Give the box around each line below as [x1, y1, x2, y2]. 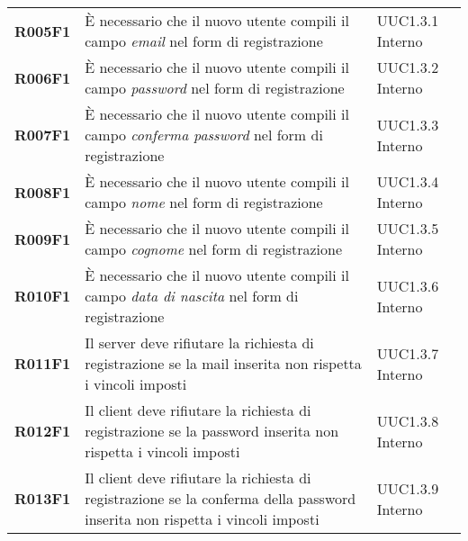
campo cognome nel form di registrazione [85, 239, 342, 259]
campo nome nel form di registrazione [85, 192, 323, 212]
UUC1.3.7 [376, 342, 439, 364]
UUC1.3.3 [376, 113, 439, 135]
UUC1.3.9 [376, 477, 439, 499]
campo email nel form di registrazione [85, 31, 323, 51]
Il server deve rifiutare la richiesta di [85, 332, 314, 353]
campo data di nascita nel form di [85, 285, 299, 306]
